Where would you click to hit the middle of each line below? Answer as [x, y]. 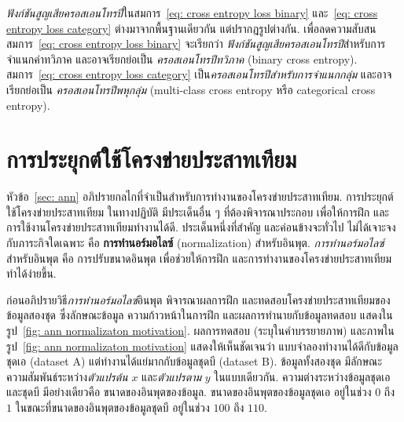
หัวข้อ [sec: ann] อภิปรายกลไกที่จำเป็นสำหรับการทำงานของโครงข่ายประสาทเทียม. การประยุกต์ [200, 196]
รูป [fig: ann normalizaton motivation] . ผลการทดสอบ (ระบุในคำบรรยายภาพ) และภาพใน [200, 331]
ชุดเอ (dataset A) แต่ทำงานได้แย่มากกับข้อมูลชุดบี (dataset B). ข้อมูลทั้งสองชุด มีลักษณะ [195, 361]
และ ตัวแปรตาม [172, 376]
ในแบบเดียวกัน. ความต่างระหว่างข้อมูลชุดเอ [302, 376]
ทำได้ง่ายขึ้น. [31, 273]
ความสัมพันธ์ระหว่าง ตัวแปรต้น [67, 376]
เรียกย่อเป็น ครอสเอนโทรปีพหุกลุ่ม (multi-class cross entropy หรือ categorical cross [191, 89]
